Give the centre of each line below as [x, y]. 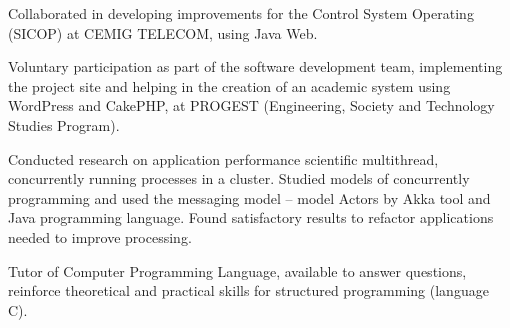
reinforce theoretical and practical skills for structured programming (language [248, 290]
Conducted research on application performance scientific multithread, [223, 158]
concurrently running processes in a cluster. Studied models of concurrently [239, 178]
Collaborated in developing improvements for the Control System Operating [241, 13]
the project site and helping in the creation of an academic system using [229, 85]
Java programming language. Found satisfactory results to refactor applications [251, 217]
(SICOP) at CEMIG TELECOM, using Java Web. [163, 32]
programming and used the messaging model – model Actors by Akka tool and [249, 197]
